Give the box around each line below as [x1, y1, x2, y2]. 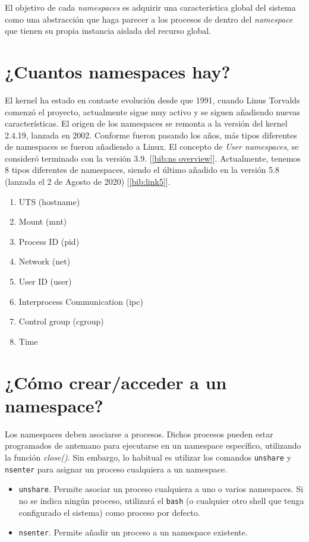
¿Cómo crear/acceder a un [5, 370, 227, 394]
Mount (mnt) [18, 215, 67, 228]
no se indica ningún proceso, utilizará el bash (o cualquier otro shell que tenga [18, 494, 304, 506]
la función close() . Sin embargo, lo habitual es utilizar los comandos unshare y [5, 450, 292, 463]
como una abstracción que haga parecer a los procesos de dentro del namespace [5, 12, 293, 25]
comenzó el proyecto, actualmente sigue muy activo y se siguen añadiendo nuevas [5, 105, 300, 118]
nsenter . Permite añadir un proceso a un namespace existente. [18, 526, 248, 538]
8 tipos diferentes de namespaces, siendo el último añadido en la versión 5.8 [5, 163, 280, 176]
